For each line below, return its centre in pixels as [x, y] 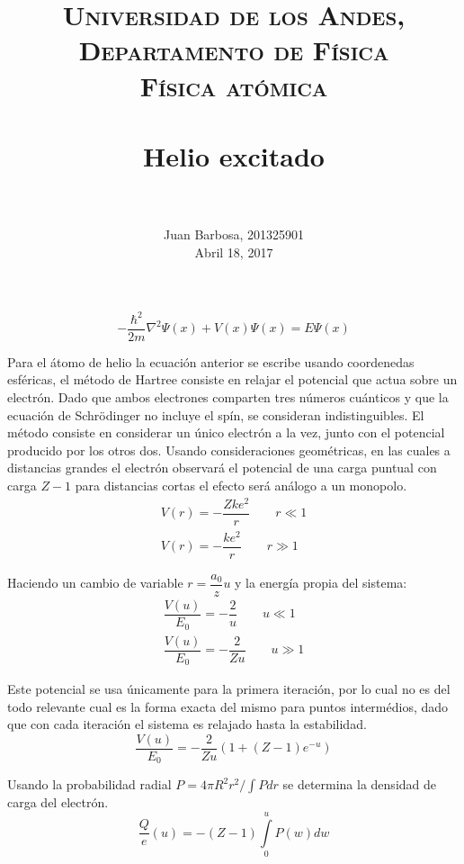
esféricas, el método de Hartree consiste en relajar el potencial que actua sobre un [232, 379]
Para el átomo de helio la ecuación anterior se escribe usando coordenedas [211, 361]
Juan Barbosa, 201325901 [234, 234]
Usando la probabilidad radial [89, 784]
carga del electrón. [58, 802]
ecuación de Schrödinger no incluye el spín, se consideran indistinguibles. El [216, 414]
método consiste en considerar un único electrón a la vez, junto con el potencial [226, 432]
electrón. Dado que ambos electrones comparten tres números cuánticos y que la [228, 397]
